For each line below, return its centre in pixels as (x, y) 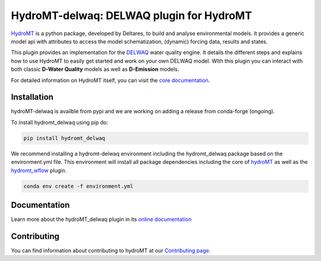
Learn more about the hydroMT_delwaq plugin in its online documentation (101, 219)
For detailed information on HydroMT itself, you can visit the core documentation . (111, 80)
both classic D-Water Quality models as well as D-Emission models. (95, 69)
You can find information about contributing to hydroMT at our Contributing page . (111, 250)
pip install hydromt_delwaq (64, 138)
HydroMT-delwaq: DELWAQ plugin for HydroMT (131, 15)
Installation (32, 97)
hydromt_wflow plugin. (39, 170)
